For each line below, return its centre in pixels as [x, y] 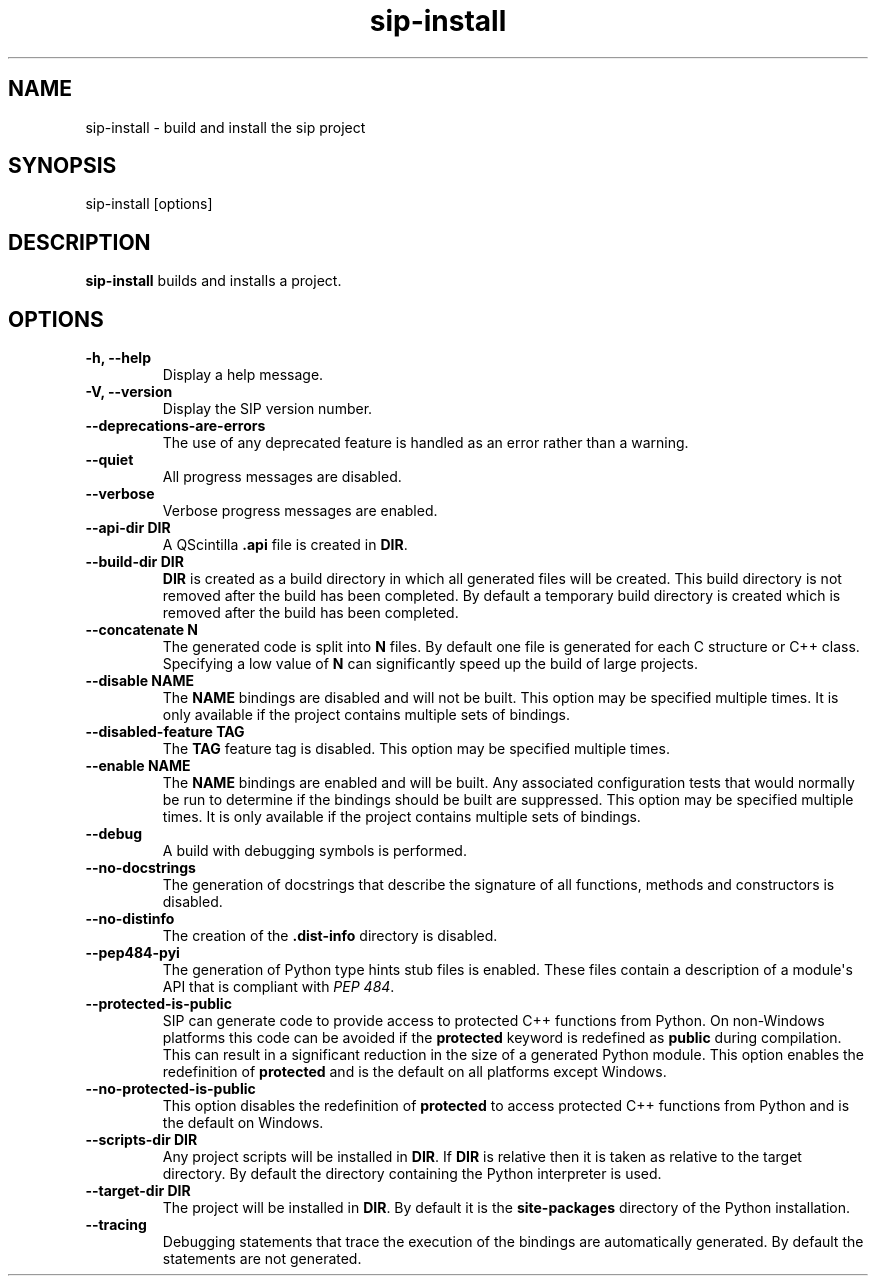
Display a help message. [243, 375]
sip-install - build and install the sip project [225, 127]
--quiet [109, 460]
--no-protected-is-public [170, 1089]
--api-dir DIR [128, 528]
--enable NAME [138, 766]
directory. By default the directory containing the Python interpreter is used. [412, 1174]
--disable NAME [140, 681]
